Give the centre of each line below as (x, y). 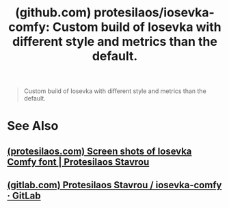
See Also (33, 126)
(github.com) (53, 13)
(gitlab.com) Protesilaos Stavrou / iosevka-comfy (114, 185)
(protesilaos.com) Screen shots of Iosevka (99, 151)
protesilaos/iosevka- (154, 13)
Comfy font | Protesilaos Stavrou (78, 162)
